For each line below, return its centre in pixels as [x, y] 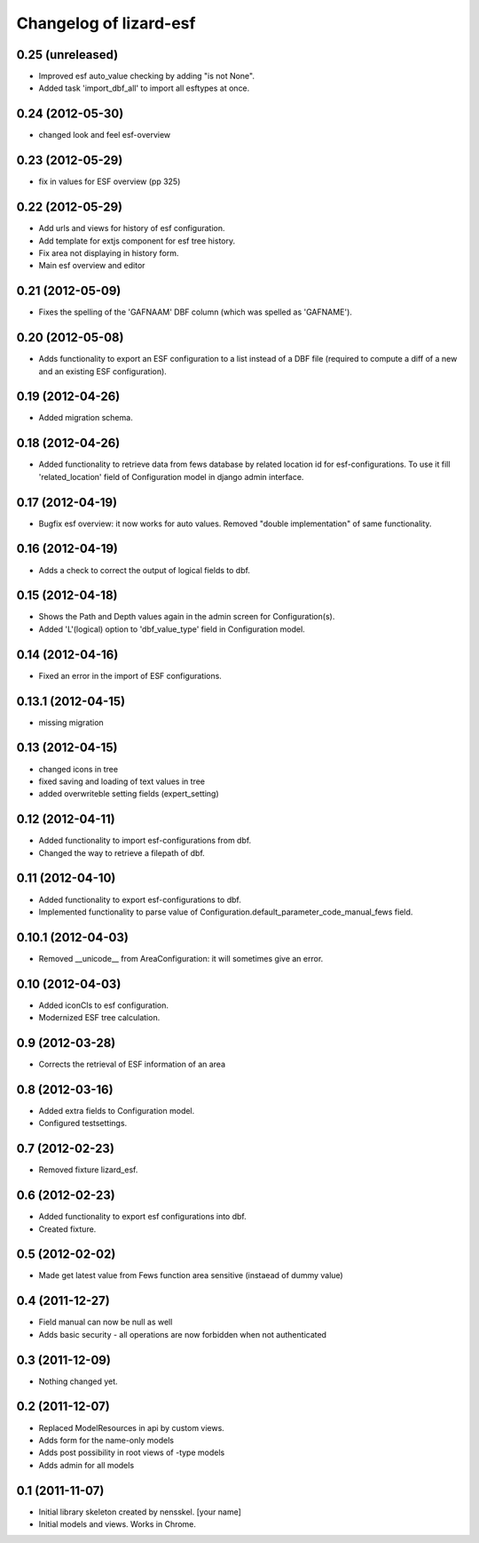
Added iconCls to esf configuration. [103, 1005]
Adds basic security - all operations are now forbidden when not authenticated [183, 1334]
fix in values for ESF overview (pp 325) [110, 181]
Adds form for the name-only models [106, 1440]
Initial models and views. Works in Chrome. [118, 1524]
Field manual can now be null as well [106, 1322]
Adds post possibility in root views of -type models [132, 1452]
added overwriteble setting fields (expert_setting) [129, 794]
